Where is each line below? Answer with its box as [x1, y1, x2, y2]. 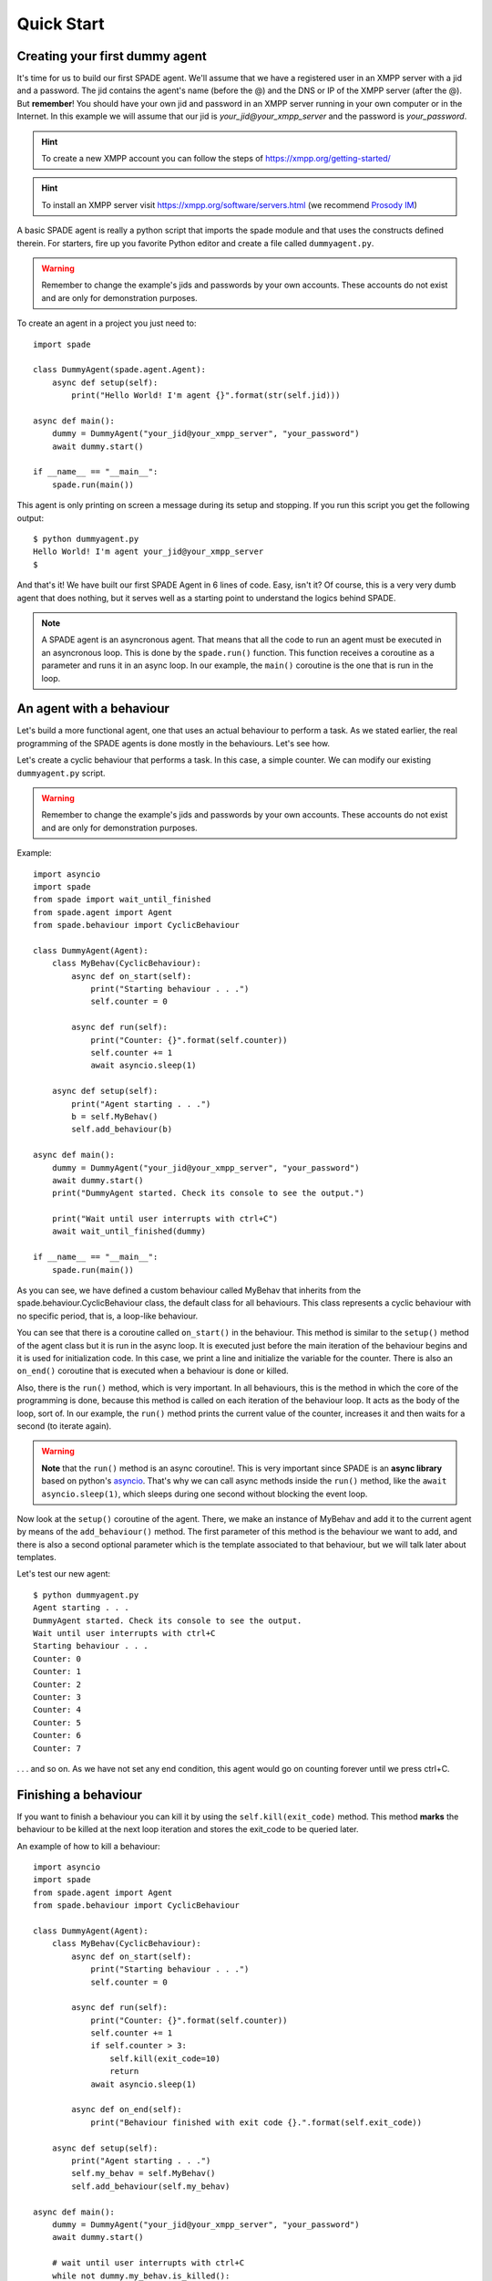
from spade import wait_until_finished [33, 894, 211, 905]
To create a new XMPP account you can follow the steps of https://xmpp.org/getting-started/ [41, 153, 391, 164]
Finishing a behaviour [16, 1786, 143, 1802]
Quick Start [16, 14, 105, 34]
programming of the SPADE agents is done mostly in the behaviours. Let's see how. [16, 737, 331, 748]
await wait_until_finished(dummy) [51, 1226, 207, 1236]
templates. [16, 1552, 56, 1563]
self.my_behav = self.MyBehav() [71, 2168, 216, 2179]
